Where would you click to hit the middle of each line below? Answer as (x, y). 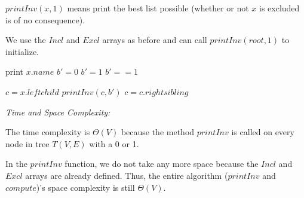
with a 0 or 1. (114, 143)
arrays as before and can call (155, 40)
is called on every (263, 132)
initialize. (22, 51)
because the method (158, 132)
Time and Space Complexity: (58, 112)
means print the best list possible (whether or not (158, 8)
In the (16, 164)
